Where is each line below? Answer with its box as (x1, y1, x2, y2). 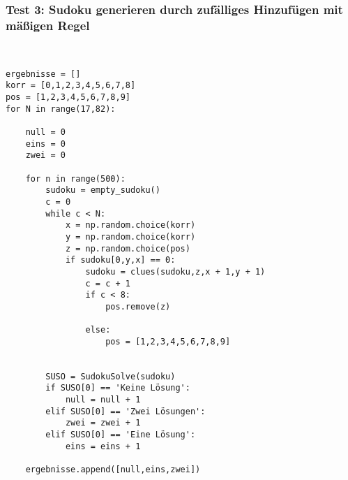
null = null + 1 (65, 395, 141, 405)
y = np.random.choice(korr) (65, 231, 196, 242)
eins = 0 (25, 138, 66, 149)
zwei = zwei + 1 (65, 418, 141, 428)
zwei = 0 (25, 150, 66, 161)
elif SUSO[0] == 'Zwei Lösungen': (45, 406, 206, 416)
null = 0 (25, 127, 66, 138)
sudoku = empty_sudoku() (45, 185, 160, 196)
